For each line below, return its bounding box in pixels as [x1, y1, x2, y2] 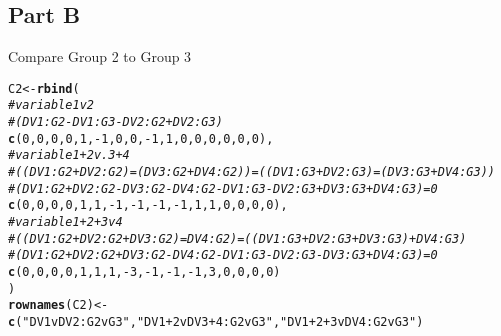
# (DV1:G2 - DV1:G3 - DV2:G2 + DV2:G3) [8, 115, 223, 130]
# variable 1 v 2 [8, 98, 94, 113]
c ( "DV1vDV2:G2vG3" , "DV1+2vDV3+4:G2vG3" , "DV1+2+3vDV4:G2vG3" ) [8, 314, 424, 329]
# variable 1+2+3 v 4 [8, 215, 123, 230]
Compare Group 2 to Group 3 [8, 46, 192, 67]
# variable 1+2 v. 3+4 [8, 148, 130, 163]
